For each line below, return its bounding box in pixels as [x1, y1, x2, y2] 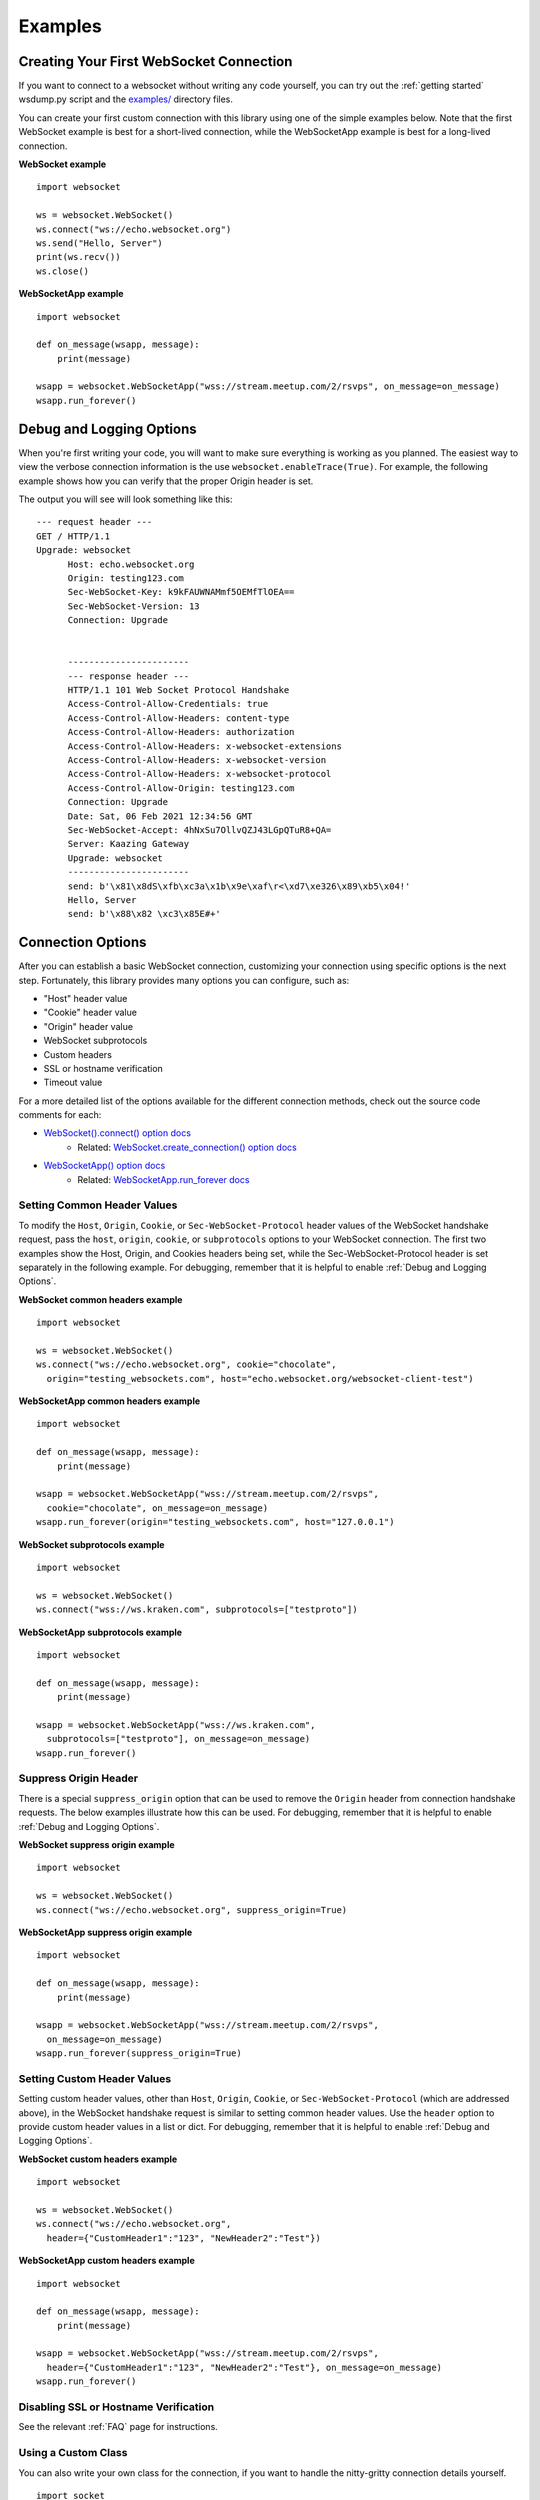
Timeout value [43, 1076, 103, 1089]
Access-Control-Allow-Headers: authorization [67, 726, 295, 738]
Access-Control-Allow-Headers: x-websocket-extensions [67, 740, 342, 752]
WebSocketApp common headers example [18, 1395, 201, 1407]
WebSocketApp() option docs [43, 1160, 166, 1172]
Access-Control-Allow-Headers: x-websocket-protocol [67, 768, 332, 780]
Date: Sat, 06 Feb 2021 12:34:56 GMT [67, 810, 253, 822]
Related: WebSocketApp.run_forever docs [77, 1173, 250, 1185]
